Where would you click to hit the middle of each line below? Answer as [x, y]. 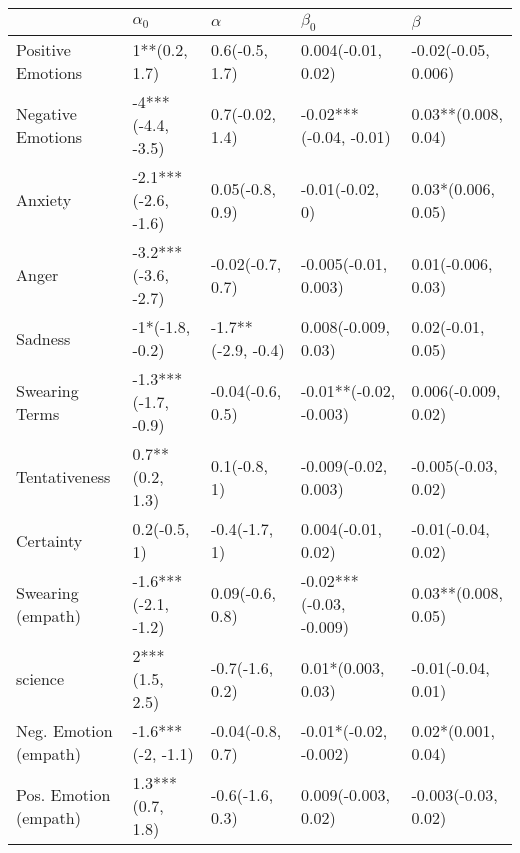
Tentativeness [63, 477]
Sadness [43, 338]
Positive [43, 50]
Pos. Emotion [63, 794]
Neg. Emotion [64, 731]
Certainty [49, 540]
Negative [46, 113]
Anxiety [44, 200]
